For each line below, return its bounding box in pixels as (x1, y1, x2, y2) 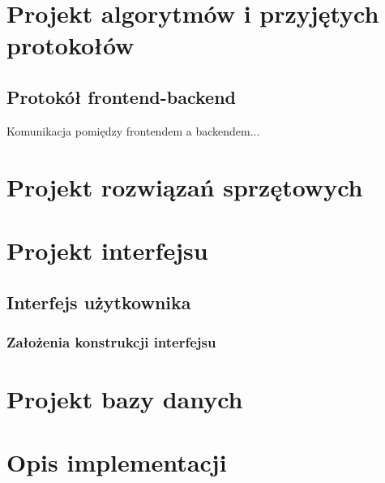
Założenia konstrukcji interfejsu (6, 331, 216, 351)
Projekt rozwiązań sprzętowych (6, 170, 363, 203)
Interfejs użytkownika (6, 289, 191, 314)
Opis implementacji (6, 446, 227, 479)
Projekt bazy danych (6, 382, 243, 415)
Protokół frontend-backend (6, 84, 236, 109)
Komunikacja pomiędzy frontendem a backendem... (6, 122, 260, 139)
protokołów (6, 28, 135, 62)
